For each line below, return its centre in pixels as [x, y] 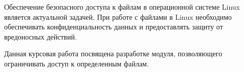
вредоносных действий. [41, 36]
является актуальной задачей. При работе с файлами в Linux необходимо [118, 16]
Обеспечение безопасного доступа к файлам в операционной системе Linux [122, 7]
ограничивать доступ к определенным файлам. [76, 63]
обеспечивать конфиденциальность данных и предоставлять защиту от [114, 27]
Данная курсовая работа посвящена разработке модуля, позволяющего [113, 53]
